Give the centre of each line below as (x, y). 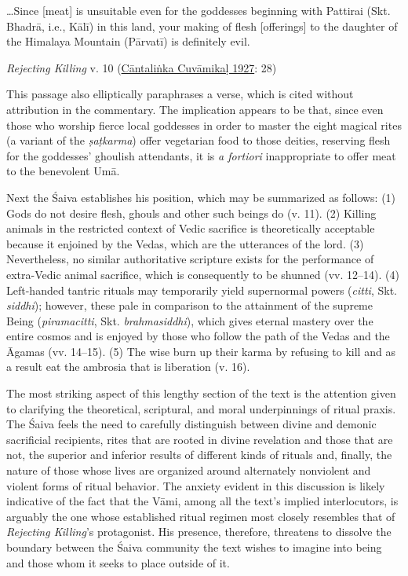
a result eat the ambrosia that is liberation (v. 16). (128, 367)
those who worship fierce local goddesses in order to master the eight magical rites (204, 125)
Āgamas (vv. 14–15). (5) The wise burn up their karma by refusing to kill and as (201, 351)
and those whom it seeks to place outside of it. (118, 562)
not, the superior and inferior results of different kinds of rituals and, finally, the (199, 455)
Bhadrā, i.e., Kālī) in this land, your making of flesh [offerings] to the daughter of (202, 26)
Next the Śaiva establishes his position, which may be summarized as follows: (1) (201, 197)
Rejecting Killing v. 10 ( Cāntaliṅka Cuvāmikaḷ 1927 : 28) (142, 67)
